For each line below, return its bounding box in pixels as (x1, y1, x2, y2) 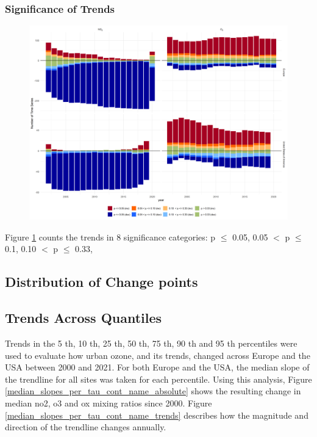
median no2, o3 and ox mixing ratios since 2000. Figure (5, 396, 212, 409)
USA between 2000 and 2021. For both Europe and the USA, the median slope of (5, 361, 310, 374)
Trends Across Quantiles (5, 308, 162, 327)
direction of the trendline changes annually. (5, 421, 166, 433)
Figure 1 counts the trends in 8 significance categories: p (5, 230, 216, 243)
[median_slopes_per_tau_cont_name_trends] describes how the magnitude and (5, 408, 308, 421)
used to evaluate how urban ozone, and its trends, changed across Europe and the (5, 349, 310, 361)
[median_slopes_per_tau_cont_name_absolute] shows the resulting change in (5, 385, 301, 397)
